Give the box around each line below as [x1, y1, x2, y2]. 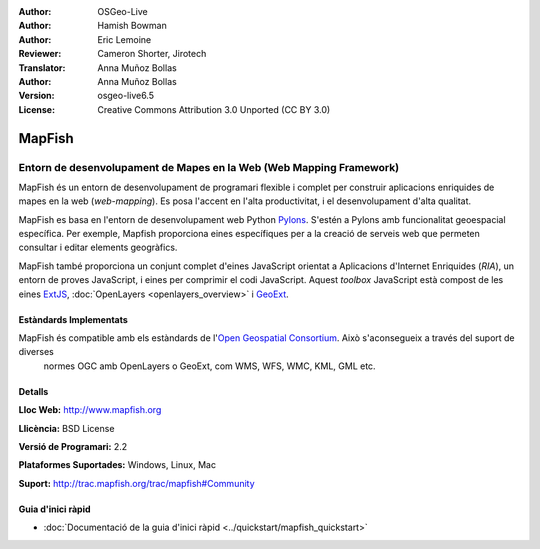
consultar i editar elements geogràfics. [18, 241, 178, 254]
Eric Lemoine [97, 33, 152, 45]
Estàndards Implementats [18, 313, 129, 325]
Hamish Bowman [97, 20, 167, 32]
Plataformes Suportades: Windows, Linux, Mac [18, 459, 217, 471]
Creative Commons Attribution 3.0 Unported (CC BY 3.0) [97, 103, 331, 115]
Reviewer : [18, 48, 62, 60]
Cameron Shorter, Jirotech [97, 48, 207, 60]
